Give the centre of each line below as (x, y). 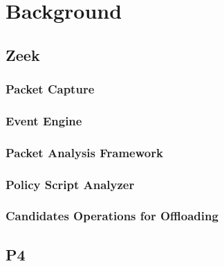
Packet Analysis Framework (84, 152)
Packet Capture (50, 89)
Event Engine (44, 120)
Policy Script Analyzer (70, 184)
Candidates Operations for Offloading (112, 216)
